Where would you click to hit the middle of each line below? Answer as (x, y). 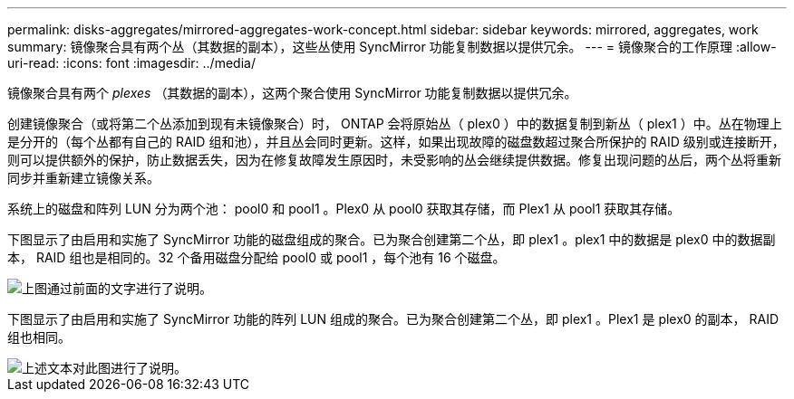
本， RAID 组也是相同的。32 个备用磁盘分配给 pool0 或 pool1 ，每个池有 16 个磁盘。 (257, 257)
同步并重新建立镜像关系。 (83, 178)
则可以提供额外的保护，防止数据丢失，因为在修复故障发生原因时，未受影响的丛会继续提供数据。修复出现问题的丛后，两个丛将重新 (394, 160)
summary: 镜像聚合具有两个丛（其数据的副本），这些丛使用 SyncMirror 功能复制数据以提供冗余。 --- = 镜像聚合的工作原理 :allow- (392, 47)
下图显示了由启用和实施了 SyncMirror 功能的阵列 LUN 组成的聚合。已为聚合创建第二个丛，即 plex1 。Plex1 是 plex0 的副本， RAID (393, 319)
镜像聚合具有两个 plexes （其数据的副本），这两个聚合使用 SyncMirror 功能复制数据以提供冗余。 (292, 93)
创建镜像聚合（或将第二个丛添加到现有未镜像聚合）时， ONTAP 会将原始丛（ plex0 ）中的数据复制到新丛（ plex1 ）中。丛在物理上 (395, 123)
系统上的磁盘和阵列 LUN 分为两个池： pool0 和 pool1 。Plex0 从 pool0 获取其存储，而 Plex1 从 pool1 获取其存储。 (344, 209)
